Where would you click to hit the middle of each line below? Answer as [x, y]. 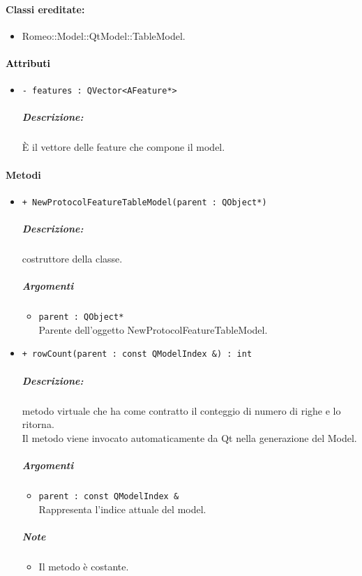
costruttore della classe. [72, 259]
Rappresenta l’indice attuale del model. [122, 509]
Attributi [28, 62]
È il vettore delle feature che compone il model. [123, 147]
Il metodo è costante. [84, 566]
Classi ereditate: [45, 9]
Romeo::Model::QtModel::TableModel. [104, 35]
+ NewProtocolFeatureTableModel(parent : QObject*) [144, 202]
